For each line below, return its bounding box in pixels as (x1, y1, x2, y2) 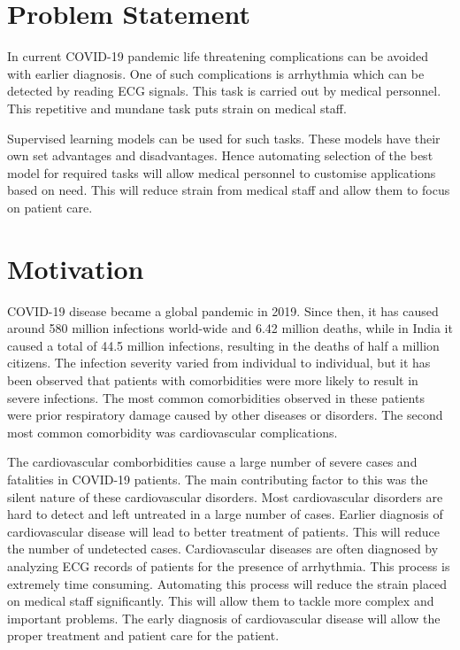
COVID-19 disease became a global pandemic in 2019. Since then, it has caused (7, 301, 439, 320)
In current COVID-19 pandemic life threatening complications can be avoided (7, 47, 428, 66)
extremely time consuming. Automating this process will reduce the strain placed (7, 574, 448, 592)
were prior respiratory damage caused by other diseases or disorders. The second (7, 406, 443, 424)
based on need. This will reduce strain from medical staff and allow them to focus (7, 181, 450, 199)
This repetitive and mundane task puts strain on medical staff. (7, 98, 347, 117)
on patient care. (7, 197, 93, 216)
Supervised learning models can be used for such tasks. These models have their (7, 128, 441, 147)
